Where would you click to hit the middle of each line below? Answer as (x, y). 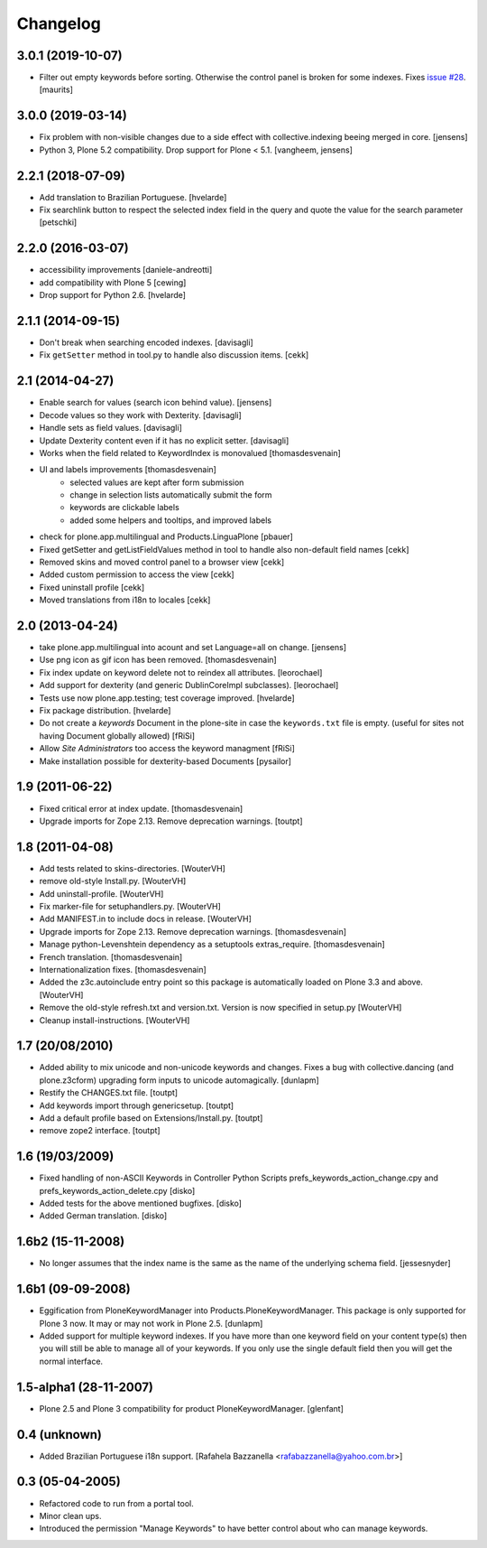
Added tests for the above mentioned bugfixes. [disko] (141, 1203)
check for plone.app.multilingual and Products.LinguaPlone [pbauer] (166, 536)
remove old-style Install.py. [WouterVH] (113, 881)
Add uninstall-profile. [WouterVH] (101, 893)
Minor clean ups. (70, 1515)
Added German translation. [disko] (103, 1216)
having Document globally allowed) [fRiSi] (117, 735)
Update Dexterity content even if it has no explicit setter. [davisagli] (164, 440)
